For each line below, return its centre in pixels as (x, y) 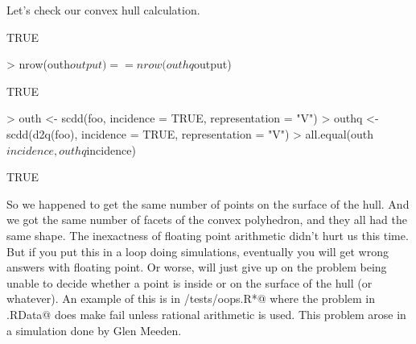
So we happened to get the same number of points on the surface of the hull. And (208, 203)
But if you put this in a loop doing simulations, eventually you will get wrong (198, 251)
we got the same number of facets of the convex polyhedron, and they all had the (207, 220)
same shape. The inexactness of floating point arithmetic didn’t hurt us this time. (208, 235)
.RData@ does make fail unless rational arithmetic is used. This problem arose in (206, 314)
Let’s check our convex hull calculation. (103, 10)
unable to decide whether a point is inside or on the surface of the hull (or (189, 282)
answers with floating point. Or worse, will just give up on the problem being (197, 267)
